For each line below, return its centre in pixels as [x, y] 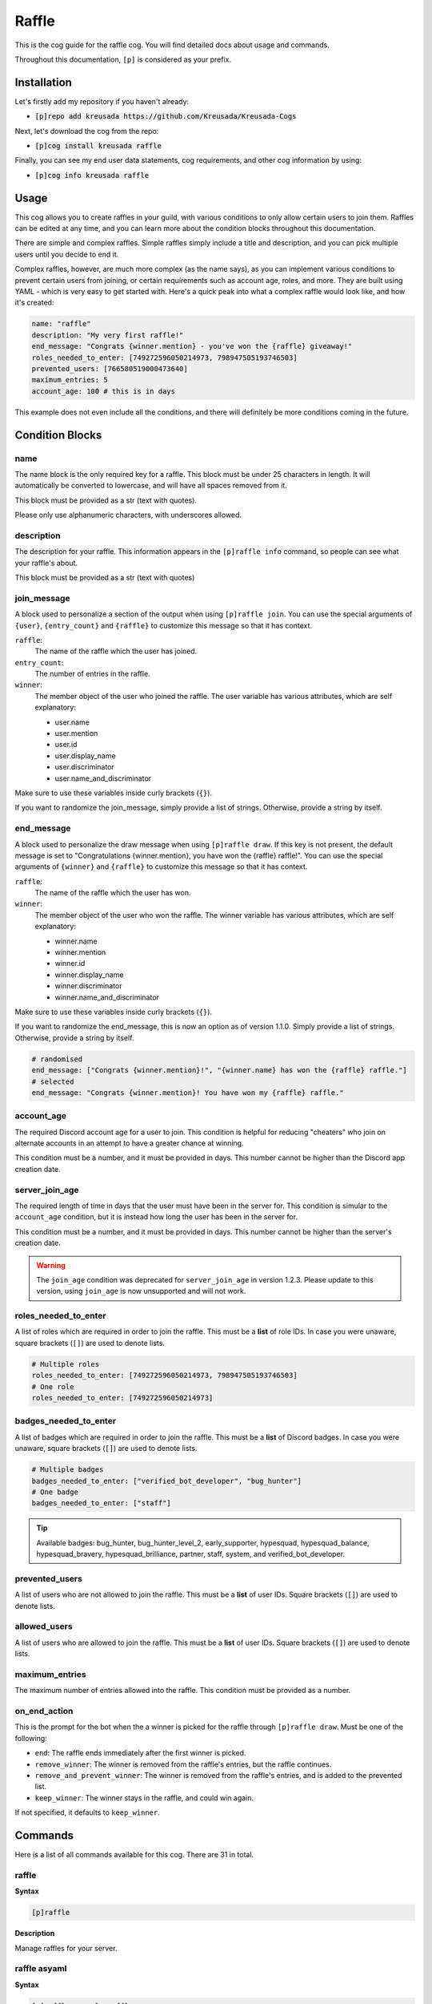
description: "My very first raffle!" [108, 335]
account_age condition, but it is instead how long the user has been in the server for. [156, 1217]
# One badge [55, 1492]
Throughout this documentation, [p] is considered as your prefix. [123, 59]
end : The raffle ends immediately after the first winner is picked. [140, 1753]
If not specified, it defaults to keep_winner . [87, 1812]
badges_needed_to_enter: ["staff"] [101, 1503]
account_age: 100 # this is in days [104, 391]
